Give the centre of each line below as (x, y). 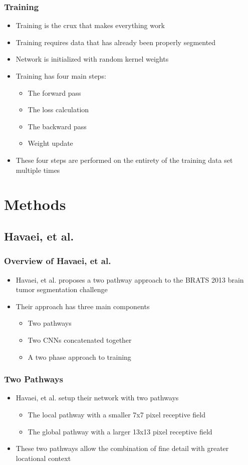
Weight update (50, 143)
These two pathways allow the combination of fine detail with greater (122, 448)
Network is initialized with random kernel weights (92, 59)
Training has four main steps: (61, 76)
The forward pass (54, 92)
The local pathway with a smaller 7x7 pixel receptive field (117, 414)
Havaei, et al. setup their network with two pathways (97, 398)
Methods (35, 204)
